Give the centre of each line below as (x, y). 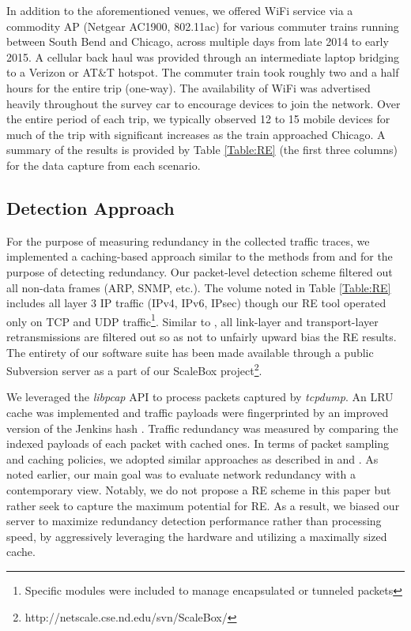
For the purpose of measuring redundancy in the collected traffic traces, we (188, 240)
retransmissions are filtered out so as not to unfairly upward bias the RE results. (202, 336)
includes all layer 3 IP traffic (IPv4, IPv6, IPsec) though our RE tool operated (196, 303)
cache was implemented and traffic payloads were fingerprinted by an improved (198, 412)
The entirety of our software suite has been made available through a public (190, 352)
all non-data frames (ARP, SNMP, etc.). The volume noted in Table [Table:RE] (199, 287)
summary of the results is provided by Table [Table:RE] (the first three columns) (202, 150)
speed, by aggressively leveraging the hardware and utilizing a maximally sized (197, 536)
